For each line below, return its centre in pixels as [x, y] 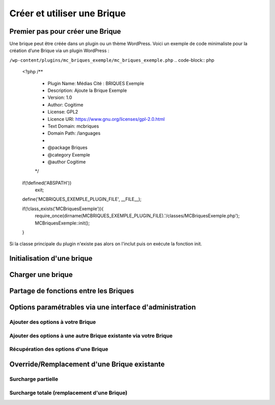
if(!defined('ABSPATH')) [47, 183]
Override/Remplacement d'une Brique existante [87, 364]
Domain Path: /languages [74, 133]
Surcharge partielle [34, 379]
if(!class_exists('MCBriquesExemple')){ [63, 209]
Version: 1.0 [60, 97]
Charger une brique [41, 275]
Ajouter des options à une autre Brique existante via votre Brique [91, 336]
